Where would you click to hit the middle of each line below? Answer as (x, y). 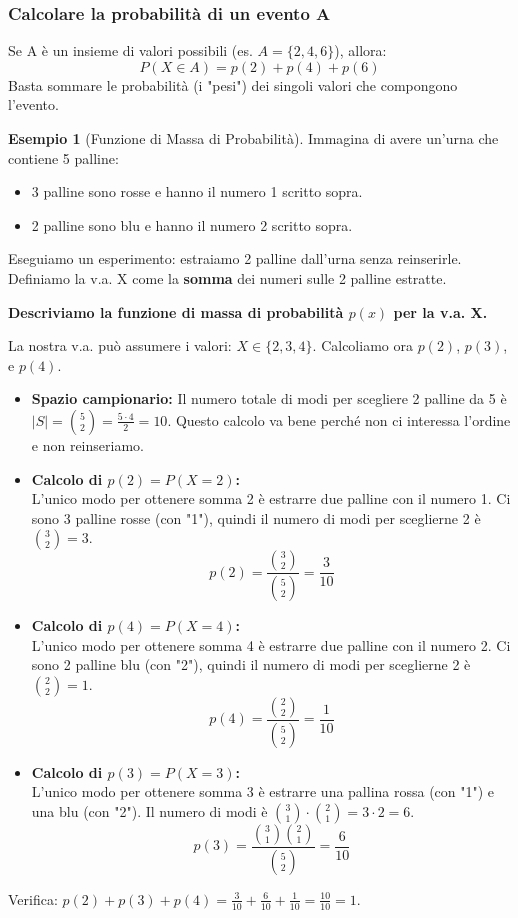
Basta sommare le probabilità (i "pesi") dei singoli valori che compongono (233, 84)
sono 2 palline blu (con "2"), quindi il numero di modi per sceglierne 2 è (251, 664)
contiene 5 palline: (63, 157)
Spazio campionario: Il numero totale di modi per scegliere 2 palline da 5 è (269, 398)
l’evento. (33, 104)
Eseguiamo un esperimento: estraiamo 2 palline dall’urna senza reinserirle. (235, 258)
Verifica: (33, 898)
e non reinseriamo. (87, 444)
